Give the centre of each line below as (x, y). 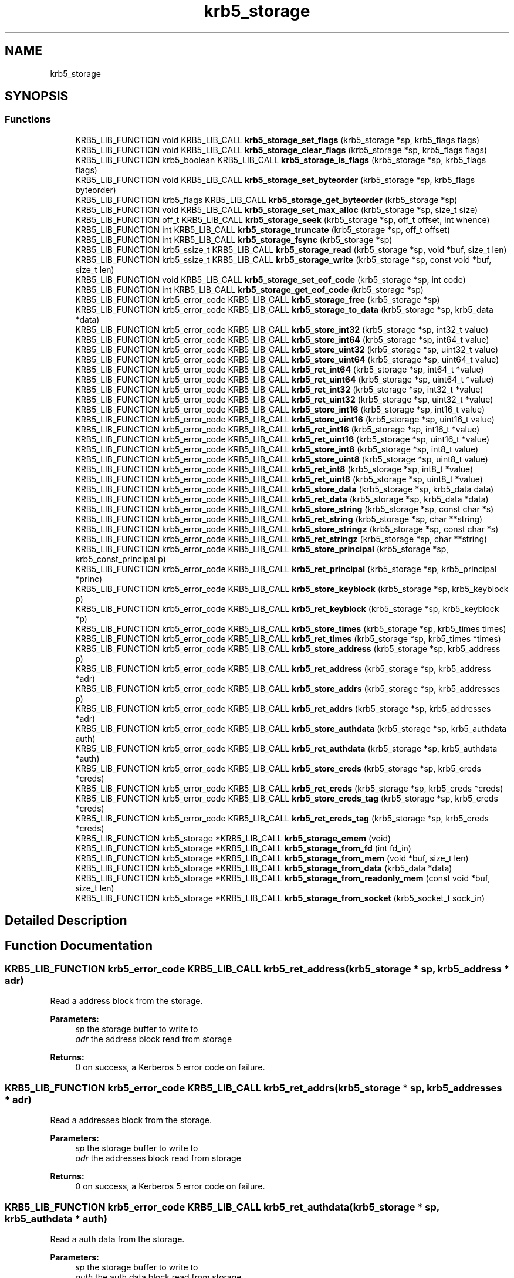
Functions (28, 119)
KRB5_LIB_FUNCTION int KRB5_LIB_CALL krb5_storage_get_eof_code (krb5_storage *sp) (249, 289)
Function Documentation (79, 945)
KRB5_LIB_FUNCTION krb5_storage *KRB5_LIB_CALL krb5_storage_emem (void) (233, 838)
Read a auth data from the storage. (117, 1239)
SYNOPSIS (37, 96)
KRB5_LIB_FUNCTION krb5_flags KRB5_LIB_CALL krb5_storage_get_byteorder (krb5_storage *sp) (266, 200)
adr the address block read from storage (154, 1039)
